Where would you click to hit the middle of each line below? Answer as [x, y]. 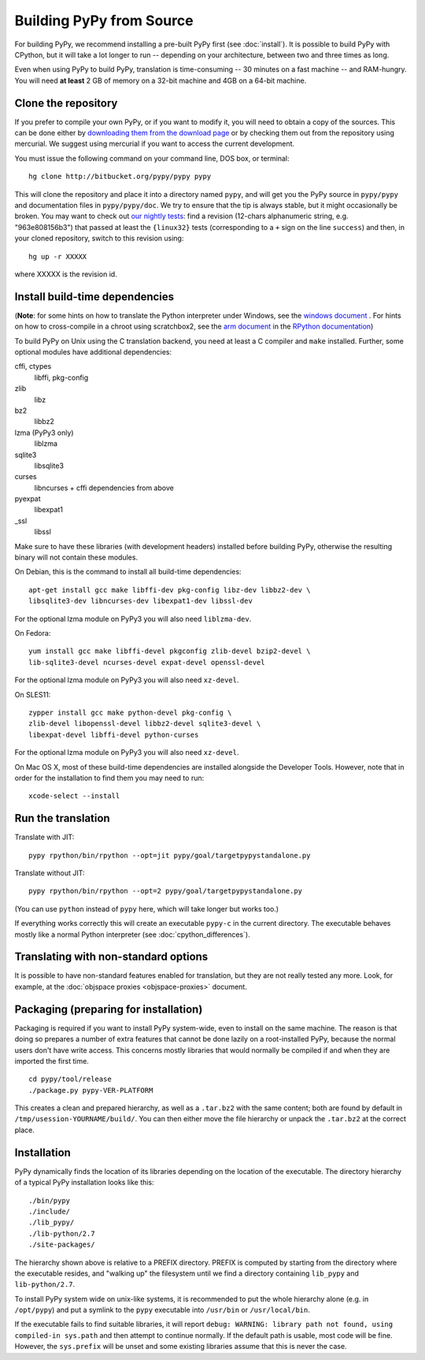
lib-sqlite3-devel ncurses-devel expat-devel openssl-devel [147, 662]
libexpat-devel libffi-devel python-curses [114, 734]
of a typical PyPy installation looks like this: [84, 1183]
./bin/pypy [50, 1200]
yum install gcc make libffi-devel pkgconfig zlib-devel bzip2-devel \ [170, 651]
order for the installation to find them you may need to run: [109, 778]
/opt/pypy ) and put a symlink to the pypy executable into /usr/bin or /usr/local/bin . [162, 1310]
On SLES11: [33, 694]
